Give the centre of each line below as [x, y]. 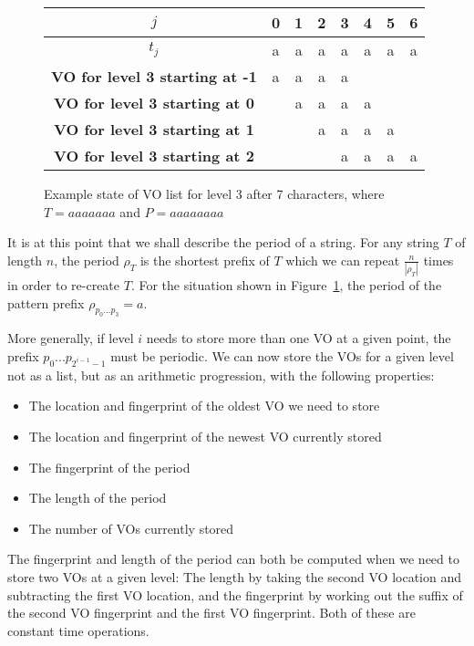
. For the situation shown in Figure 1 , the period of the [286, 285]
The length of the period [98, 498]
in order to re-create [64, 285]
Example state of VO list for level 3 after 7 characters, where [214, 193]
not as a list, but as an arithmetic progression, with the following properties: [221, 375]
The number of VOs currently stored [131, 528]
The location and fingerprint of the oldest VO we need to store [204, 406]
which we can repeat [343, 260]
